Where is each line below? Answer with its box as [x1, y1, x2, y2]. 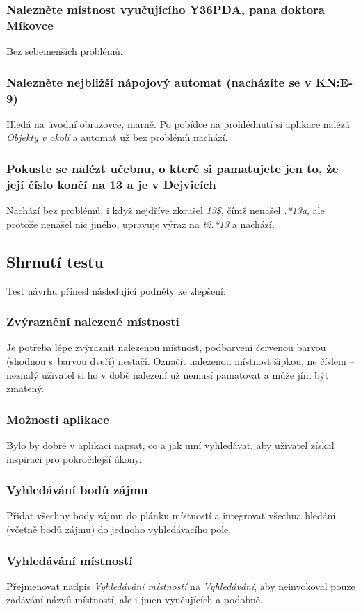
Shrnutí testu [6, 250, 104, 272]
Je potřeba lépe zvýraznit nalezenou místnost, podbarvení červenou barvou [6, 340, 326, 355]
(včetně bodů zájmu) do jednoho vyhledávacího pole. [6, 522, 232, 536]
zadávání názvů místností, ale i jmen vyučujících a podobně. [6, 592, 263, 607]
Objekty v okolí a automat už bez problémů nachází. [6, 130, 228, 145]
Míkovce [6, 16, 54, 33]
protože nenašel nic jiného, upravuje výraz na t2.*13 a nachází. [6, 216, 275, 231]
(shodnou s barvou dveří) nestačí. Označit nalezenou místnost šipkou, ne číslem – [6, 354, 355, 368]
